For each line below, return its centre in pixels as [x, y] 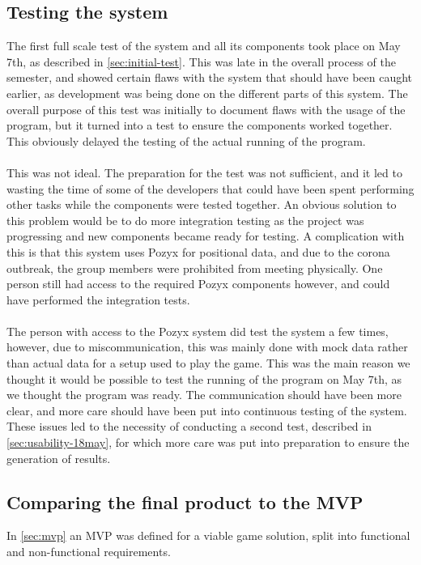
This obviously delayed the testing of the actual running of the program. [186, 140]
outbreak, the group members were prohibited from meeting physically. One [195, 268]
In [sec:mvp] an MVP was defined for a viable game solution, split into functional [208, 535]
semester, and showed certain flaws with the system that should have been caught [210, 77]
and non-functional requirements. [89, 552]
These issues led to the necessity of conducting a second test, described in [189, 426]
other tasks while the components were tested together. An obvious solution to [202, 204]
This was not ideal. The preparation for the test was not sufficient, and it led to [204, 172]
